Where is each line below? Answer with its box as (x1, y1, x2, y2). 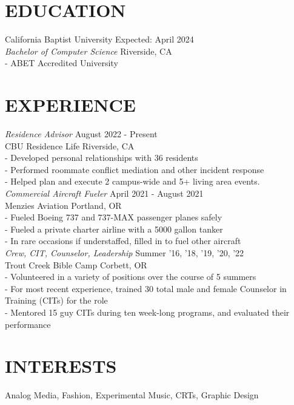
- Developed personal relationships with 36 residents (5, 151, 198, 164)
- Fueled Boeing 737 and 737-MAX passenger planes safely (5, 211, 222, 223)
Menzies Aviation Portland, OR (5, 199, 122, 211)
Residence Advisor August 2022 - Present (5, 128, 158, 140)
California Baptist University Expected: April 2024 (5, 33, 194, 46)
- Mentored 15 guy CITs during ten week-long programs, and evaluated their (5, 305, 290, 318)
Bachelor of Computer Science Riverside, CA (5, 44, 172, 57)
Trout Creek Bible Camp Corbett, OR (5, 258, 147, 271)
